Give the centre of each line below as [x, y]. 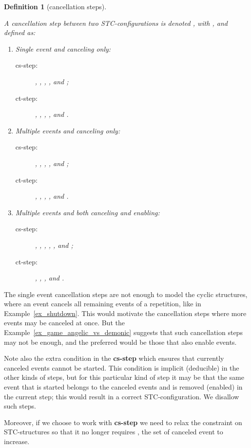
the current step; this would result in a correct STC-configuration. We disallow [122, 396]
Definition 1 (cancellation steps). [55, 6]
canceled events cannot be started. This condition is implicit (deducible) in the [122, 367]
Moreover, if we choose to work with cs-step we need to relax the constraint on [123, 422]
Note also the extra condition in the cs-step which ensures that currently [114, 358]
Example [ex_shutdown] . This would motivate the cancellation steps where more [125, 313]
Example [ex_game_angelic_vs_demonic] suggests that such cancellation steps [123, 332]
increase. [17, 441]
